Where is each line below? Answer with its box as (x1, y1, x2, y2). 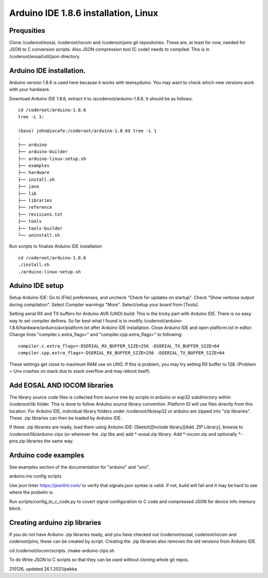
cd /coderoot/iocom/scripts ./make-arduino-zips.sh (9, 547, 115, 554)
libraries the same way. (26, 438, 74, 444)
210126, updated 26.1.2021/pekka (9, 566, 77, 572)
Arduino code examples (9, 451, 84, 459)
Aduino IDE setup (9, 281, 64, 290)
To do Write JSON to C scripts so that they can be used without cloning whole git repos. (9, 557, 190, 563)
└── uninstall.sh (18, 232, 60, 238)
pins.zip (9, 438, 26, 444)
